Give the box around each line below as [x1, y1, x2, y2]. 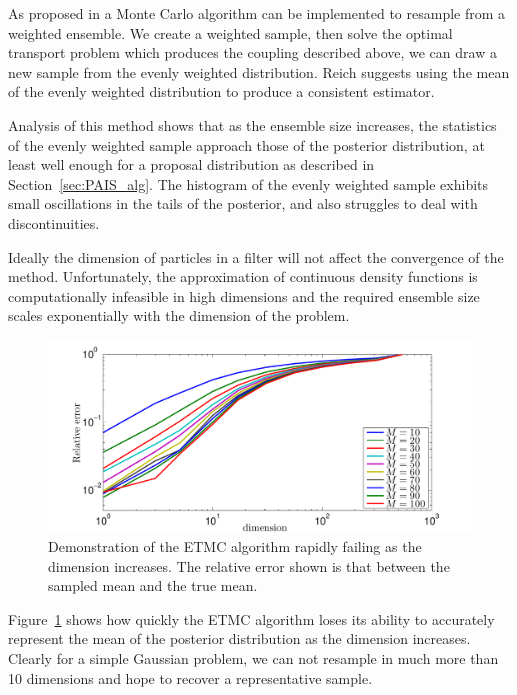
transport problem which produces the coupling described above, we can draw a [8, 42, 497, 63]
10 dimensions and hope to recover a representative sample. [8, 667, 373, 688]
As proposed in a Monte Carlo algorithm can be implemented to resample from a [8, 3, 506, 23]
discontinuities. [8, 212, 100, 233]
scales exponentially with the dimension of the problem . [8, 305, 350, 326]
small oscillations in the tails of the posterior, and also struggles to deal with [8, 193, 478, 214]
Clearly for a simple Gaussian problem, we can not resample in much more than [8, 648, 499, 668]
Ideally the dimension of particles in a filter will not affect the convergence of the [8, 246, 504, 267]
